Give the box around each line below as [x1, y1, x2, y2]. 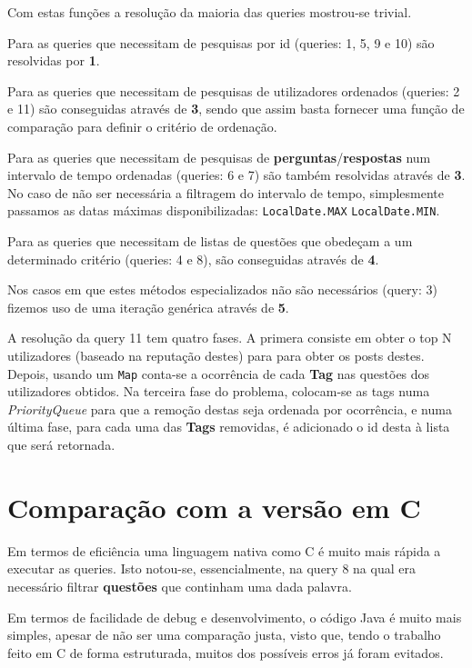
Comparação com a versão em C [7, 488, 421, 525]
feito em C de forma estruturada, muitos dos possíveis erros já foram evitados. [7, 643, 444, 662]
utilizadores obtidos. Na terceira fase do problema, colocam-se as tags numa [7, 382, 430, 401]
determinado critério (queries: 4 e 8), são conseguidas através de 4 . [7, 249, 379, 268]
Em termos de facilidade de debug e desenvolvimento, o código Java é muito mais [7, 607, 462, 626]
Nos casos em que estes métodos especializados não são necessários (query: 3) [7, 280, 437, 299]
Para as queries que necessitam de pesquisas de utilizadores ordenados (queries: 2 [7, 81, 460, 100]
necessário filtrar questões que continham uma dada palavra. [7, 576, 352, 595]
